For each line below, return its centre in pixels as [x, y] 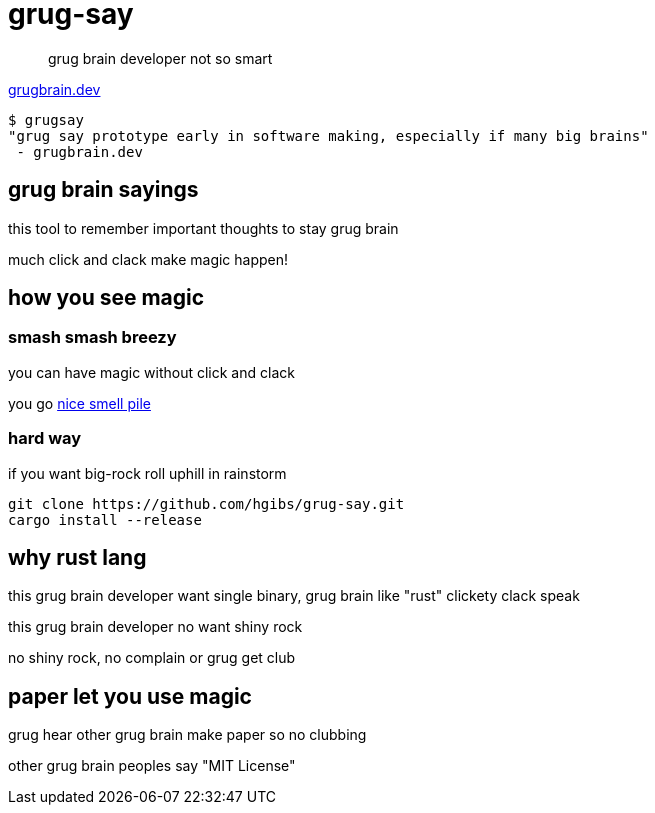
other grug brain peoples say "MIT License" [152, 766]
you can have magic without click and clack [151, 372]
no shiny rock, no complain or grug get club [152, 658]
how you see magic [106, 298]
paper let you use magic [130, 696]
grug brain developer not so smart [160, 58]
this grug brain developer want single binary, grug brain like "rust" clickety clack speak [294, 596]
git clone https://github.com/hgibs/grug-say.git [206, 503]
